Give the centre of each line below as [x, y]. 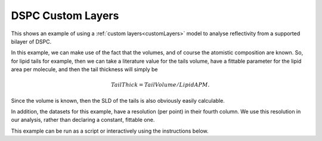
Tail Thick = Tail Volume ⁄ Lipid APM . [160, 85]
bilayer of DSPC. [31, 41]
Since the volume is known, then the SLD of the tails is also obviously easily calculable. [118, 100]
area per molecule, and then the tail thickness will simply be [84, 69]
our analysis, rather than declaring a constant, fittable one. [83, 120]
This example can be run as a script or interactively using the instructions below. [110, 131]
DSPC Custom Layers [65, 16]
